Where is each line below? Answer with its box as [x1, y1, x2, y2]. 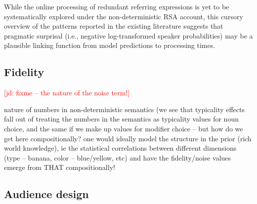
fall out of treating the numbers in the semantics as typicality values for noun [4, 114, 239, 124]
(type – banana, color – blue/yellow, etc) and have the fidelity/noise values [4, 152, 231, 163]
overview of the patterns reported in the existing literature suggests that [4, 21, 223, 31]
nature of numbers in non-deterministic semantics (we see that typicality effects [4, 104, 245, 114]
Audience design [4, 186, 89, 202]
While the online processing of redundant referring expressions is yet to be [4, 1, 229, 11]
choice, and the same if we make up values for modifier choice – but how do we [4, 123, 243, 133]
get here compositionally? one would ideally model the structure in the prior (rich [4, 133, 252, 143]
